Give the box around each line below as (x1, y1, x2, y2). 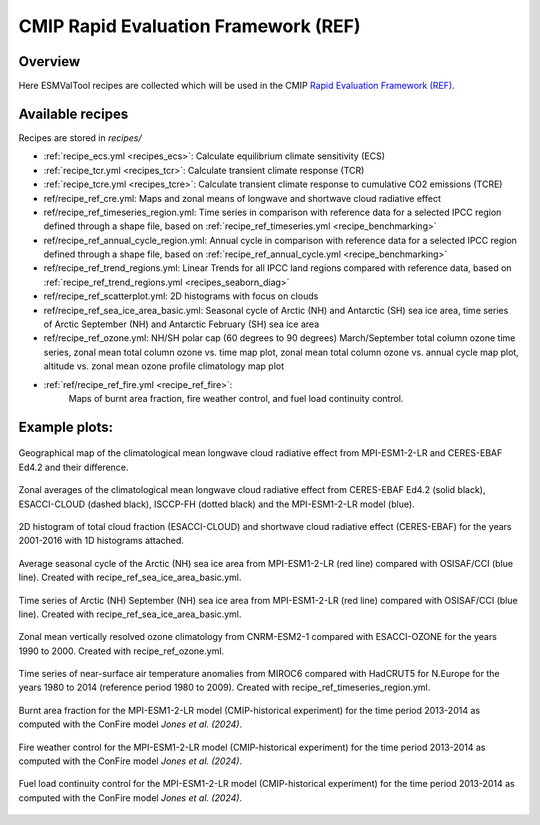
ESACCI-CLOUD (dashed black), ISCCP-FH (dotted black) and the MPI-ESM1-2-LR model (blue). (18, 498, 415, 510)
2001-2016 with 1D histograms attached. (18, 535, 185, 547)
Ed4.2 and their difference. (18, 461, 129, 473)
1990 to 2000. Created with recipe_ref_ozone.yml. (18, 645, 225, 657)
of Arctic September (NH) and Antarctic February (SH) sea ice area (43, 318, 320, 330)
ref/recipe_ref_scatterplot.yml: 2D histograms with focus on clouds (43, 290, 319, 302)
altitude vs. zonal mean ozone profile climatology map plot (43, 360, 285, 372)
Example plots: (18, 418, 114, 435)
